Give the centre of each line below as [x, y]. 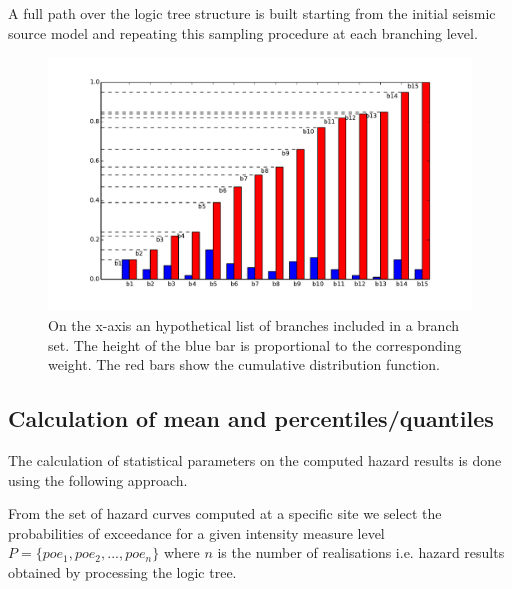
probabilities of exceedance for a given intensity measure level [196, 532]
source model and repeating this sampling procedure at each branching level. [243, 32]
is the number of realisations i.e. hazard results [361, 552]
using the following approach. [98, 479]
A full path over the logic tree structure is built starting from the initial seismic [252, 13]
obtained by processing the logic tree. [122, 571]
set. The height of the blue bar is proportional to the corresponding [255, 344]
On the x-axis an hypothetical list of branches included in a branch [254, 325]
